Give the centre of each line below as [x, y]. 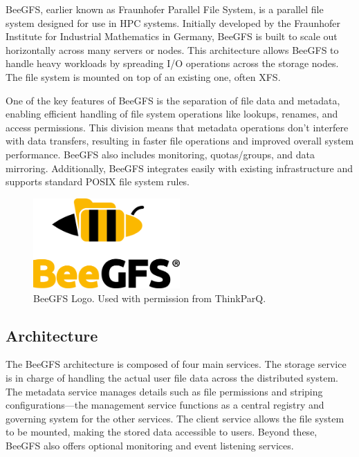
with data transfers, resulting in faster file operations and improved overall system [180, 141]
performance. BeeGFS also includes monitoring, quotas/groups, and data [160, 154]
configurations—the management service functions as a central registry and [165, 405]
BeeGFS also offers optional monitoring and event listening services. [150, 445]
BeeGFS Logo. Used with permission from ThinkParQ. [150, 298]
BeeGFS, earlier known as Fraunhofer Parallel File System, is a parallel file [165, 9]
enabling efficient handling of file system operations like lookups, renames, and [172, 114]
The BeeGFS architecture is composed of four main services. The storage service [176, 364]
